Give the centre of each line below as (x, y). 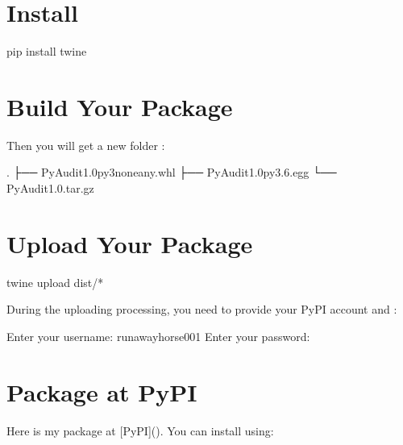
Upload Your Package (130, 243)
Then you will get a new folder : (86, 145)
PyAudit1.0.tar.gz (50, 188)
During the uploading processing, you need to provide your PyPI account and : (202, 309)
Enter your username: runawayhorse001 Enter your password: (158, 336)
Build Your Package (120, 106)
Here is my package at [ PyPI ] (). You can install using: (140, 430)
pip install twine (47, 51)
